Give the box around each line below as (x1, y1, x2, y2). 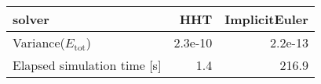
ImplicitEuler (224, 10, 308, 28)
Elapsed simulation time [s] (13, 56, 162, 74)
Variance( (13, 33, 65, 51)
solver (13, 10, 49, 28)
